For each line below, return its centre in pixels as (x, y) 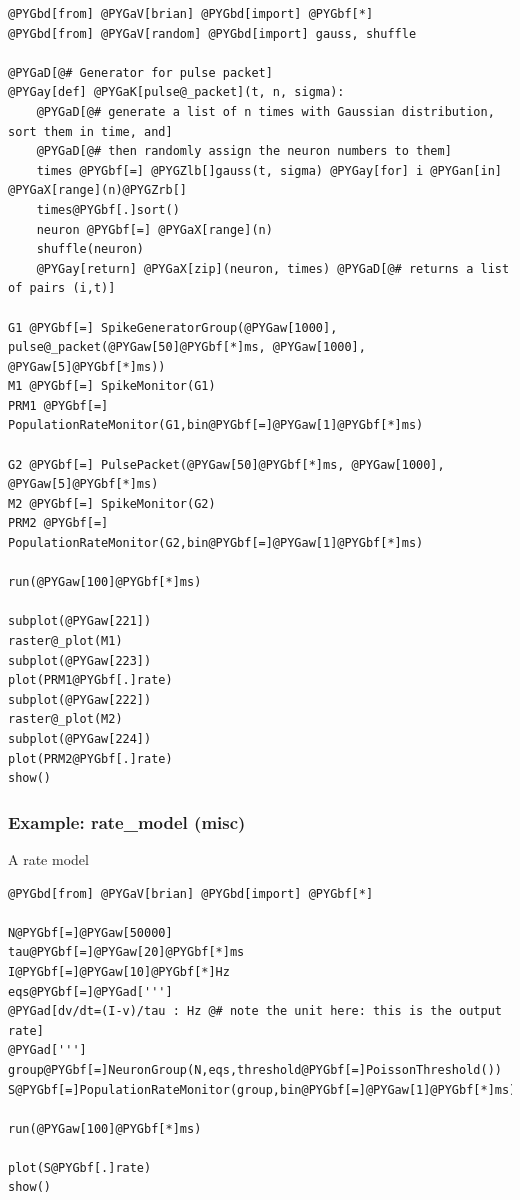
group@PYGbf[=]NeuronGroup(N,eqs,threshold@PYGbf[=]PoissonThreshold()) (255, 1069)
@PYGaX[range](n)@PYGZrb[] (97, 190)
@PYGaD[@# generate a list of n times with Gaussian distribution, (265, 111)
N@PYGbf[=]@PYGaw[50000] (90, 932)
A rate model (48, 858)
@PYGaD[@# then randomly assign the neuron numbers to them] (244, 151)
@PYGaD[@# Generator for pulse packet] (140, 72)
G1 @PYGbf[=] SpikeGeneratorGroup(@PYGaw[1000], (173, 327)
